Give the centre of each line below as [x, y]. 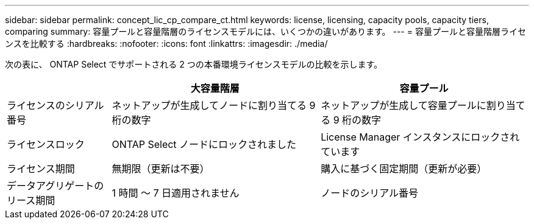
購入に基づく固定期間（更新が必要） [404, 169]
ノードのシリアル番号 [370, 193]
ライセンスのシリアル [55, 105]
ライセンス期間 [41, 169]
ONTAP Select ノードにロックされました [204, 144]
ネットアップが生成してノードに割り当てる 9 [214, 105]
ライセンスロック [46, 144]
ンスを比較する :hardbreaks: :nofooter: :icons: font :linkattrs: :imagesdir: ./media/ [166, 44]
